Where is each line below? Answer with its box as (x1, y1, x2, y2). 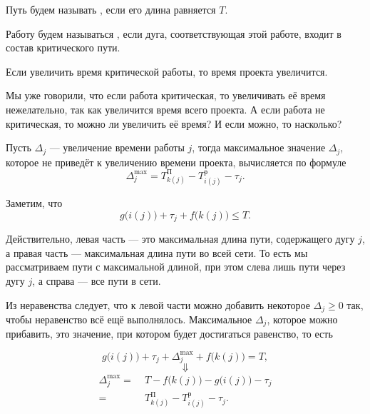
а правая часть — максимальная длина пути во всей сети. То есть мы (6, 245, 308, 260)
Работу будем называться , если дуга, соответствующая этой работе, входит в (6, 26, 341, 41)
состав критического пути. (6, 40, 120, 55)
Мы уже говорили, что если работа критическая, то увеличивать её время (6, 88, 326, 103)
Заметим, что (6, 196, 63, 211)
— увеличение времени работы (49, 140, 185, 155)
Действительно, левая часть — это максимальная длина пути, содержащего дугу (6, 231, 355, 246)
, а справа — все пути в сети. (32, 273, 161, 288)
